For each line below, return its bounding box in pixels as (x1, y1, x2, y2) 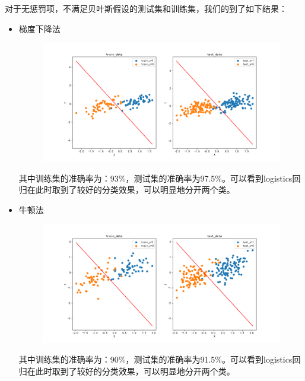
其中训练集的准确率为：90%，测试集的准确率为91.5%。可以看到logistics (18, 353, 293, 366)
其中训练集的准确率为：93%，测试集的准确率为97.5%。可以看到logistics (18, 172, 293, 184)
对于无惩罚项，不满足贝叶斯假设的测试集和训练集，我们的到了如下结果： (5, 2, 287, 14)
